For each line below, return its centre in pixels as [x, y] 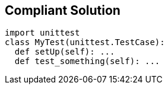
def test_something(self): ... [87, 61]
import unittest [42, 33]
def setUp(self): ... [65, 52]
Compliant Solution [63, 10]
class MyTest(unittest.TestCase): [85, 42]
